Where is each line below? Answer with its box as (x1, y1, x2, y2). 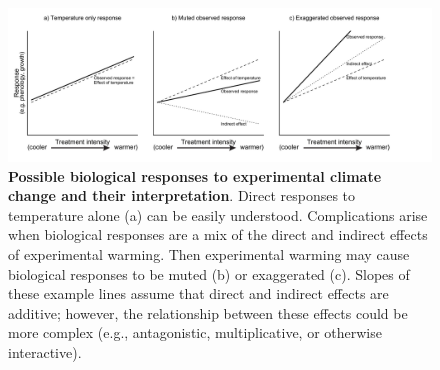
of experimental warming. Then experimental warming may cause (8, 244, 410, 264)
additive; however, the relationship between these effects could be (8, 302, 408, 323)
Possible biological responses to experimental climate (8, 165, 382, 186)
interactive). (8, 341, 82, 362)
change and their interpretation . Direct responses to (8, 185, 356, 206)
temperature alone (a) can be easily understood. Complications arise (8, 204, 428, 225)
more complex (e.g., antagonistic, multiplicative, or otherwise (8, 322, 382, 343)
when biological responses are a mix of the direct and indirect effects (8, 224, 428, 245)
